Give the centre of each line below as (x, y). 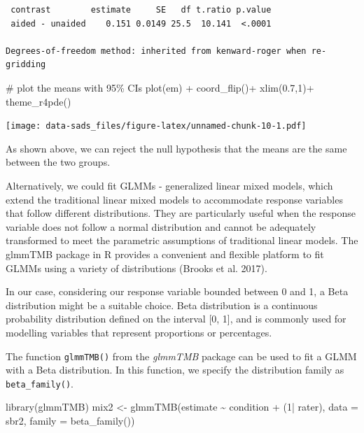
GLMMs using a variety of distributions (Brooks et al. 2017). (136, 268)
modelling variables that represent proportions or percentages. (139, 332)
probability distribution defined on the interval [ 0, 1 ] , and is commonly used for (176, 319)
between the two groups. (58, 162)
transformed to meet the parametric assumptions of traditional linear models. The (182, 240)
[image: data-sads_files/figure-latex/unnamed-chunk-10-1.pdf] (156, 126)
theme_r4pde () (38, 101)
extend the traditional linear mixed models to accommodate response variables (174, 199)
